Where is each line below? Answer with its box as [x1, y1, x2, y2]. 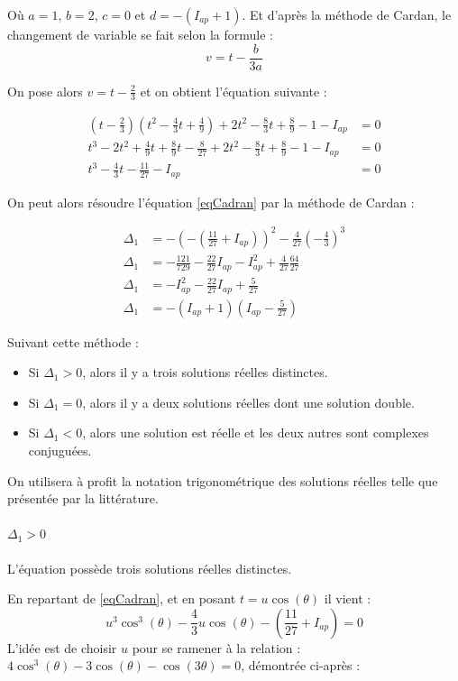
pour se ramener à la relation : [132, 638, 301, 657]
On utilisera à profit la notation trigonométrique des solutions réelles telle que [7, 471, 438, 490]
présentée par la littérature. [7, 489, 159, 508]
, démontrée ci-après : [241, 656, 361, 675]
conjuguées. [28, 441, 92, 460]
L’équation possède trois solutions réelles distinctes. [7, 558, 292, 577]
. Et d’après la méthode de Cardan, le [242, 5, 452, 23]
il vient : [324, 589, 371, 608]
